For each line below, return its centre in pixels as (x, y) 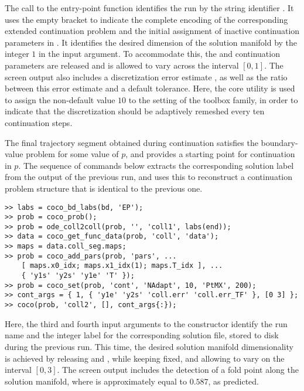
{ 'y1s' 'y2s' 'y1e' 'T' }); (78, 276)
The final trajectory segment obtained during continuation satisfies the (131, 142)
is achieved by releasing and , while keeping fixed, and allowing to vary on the (145, 358)
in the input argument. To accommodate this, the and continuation (159, 54)
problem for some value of (72, 154)
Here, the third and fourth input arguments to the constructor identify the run (146, 323)
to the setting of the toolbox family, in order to (213, 99)
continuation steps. (39, 122)
